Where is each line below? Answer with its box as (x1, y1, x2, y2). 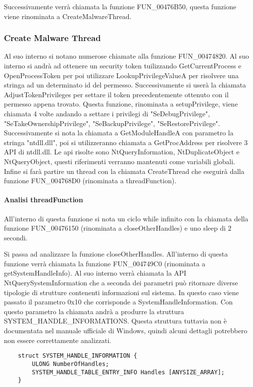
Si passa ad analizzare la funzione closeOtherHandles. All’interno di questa (4, 249, 228, 259)
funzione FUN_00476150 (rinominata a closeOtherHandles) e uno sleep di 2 (4, 223, 231, 233)
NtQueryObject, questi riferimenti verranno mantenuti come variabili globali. (4, 156, 235, 166)
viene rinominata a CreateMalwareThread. (4, 11, 132, 21)
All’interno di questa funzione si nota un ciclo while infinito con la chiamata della (4, 213, 249, 223)
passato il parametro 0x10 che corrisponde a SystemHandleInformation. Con (4, 297, 233, 307)
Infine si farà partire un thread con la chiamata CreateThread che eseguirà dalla (4, 166, 245, 176)
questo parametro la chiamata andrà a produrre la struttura (4, 306, 184, 316)
